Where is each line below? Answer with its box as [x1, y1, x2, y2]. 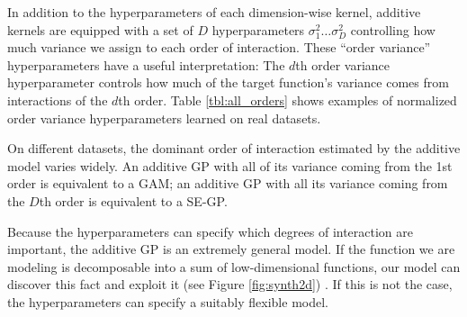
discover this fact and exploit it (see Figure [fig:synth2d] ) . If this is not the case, [7, 275, 453, 294]
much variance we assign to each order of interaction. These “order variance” [7, 38, 431, 57]
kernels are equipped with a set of [7, 20, 193, 39]
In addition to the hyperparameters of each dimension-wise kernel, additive [7, 3, 421, 21]
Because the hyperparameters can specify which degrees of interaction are [7, 222, 414, 240]
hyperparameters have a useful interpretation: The [7, 55, 285, 74]
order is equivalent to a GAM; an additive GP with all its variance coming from [7, 174, 448, 193]
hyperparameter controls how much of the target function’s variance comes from [7, 73, 449, 92]
